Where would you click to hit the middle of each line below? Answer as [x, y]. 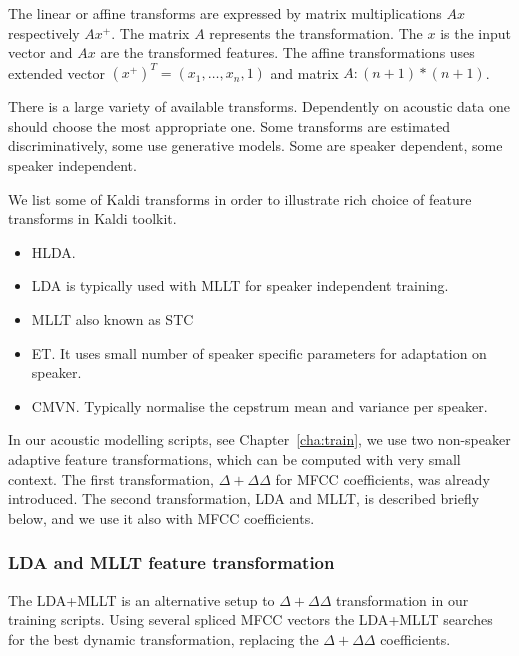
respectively [44, 32]
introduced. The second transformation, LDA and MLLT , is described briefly [244, 498]
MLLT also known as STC [112, 319]
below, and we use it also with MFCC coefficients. [161, 517]
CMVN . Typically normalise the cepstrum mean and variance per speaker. [259, 405]
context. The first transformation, [111, 478]
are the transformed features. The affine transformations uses [287, 52]
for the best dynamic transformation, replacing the [163, 638]
